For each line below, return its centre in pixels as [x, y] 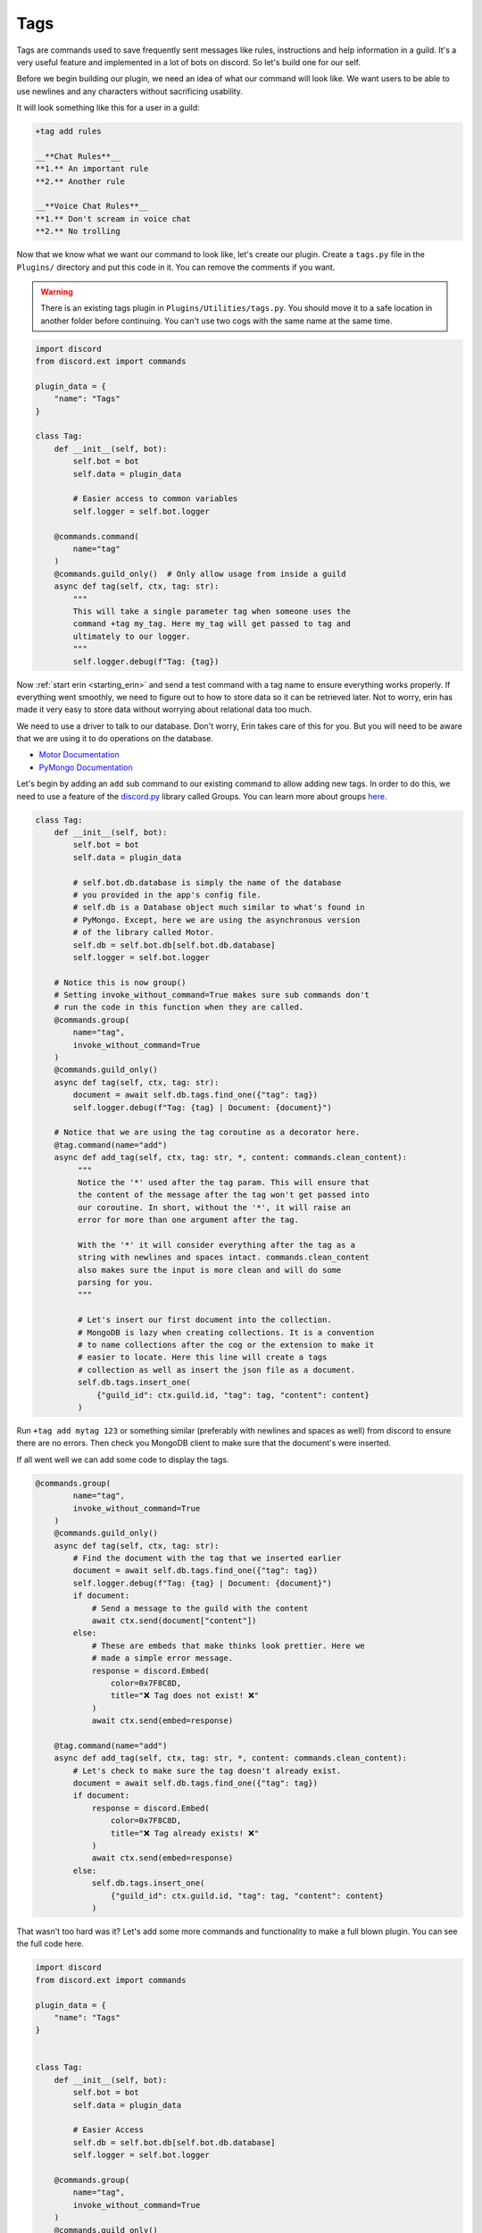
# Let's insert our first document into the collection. [204, 1320]
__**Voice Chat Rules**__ [92, 206]
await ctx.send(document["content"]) [174, 1621]
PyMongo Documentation [86, 767]
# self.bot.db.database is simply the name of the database [207, 882]
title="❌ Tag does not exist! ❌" [185, 1696]
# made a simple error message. [162, 1658]
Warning [57, 291]
